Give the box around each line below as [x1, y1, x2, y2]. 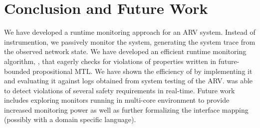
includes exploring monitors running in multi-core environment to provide [4, 95, 230, 105]
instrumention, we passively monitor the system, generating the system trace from [4, 36, 256, 47]
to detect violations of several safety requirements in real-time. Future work [4, 85, 235, 95]
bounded [4, 65, 30, 76]
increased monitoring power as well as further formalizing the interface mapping [4, 104, 249, 115]
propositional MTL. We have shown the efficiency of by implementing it [32, 65, 253, 76]
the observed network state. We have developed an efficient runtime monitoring [4, 46, 247, 57]
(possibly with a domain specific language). [4, 114, 136, 125]
